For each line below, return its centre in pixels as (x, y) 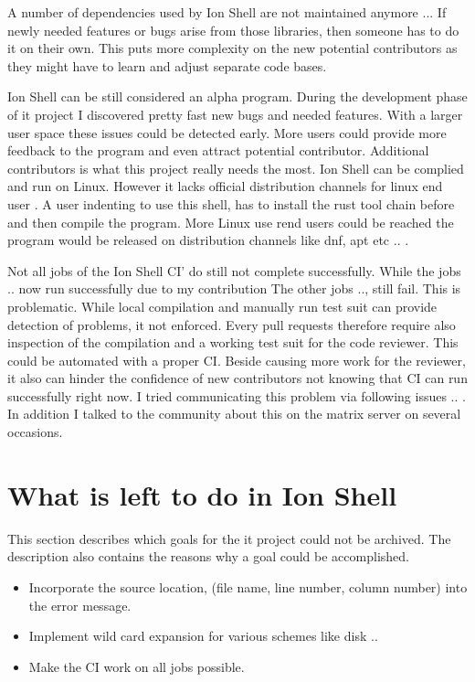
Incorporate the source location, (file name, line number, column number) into (248, 586)
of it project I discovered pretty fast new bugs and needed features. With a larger (235, 114)
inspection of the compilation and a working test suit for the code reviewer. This (233, 342)
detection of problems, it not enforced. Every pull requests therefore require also (232, 324)
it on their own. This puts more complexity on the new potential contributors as (232, 48)
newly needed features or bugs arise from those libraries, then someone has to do (233, 30)
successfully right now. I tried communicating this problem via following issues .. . (237, 395)
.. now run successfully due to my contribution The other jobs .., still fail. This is (234, 288)
